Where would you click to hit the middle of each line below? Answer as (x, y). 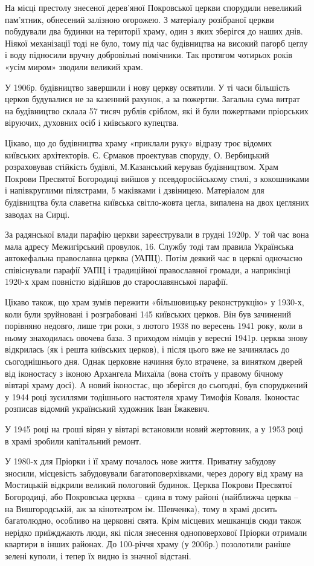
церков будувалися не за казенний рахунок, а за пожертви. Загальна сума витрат (152, 99)
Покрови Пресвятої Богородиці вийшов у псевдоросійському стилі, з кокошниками (157, 178)
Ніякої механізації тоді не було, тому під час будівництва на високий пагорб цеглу (156, 43)
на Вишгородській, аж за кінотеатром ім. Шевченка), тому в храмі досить (141, 508)
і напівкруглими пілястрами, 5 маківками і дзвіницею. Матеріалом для (135, 190)
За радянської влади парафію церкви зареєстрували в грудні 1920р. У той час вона (157, 234)
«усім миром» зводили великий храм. (74, 66)
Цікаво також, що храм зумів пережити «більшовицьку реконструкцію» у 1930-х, (155, 302)
